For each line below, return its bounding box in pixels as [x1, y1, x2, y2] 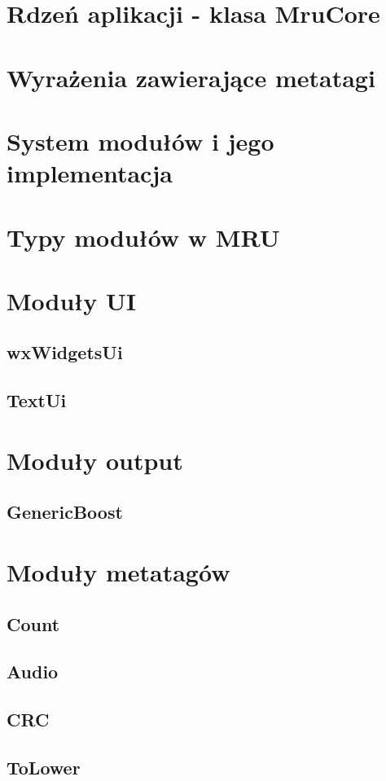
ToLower [7, 754, 81, 779]
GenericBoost [7, 499, 123, 524]
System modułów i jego [7, 124, 274, 157]
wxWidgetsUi [7, 340, 123, 365]
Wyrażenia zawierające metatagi [7, 60, 375, 94]
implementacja [7, 156, 173, 190]
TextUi [7, 388, 67, 413]
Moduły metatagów [7, 555, 230, 588]
